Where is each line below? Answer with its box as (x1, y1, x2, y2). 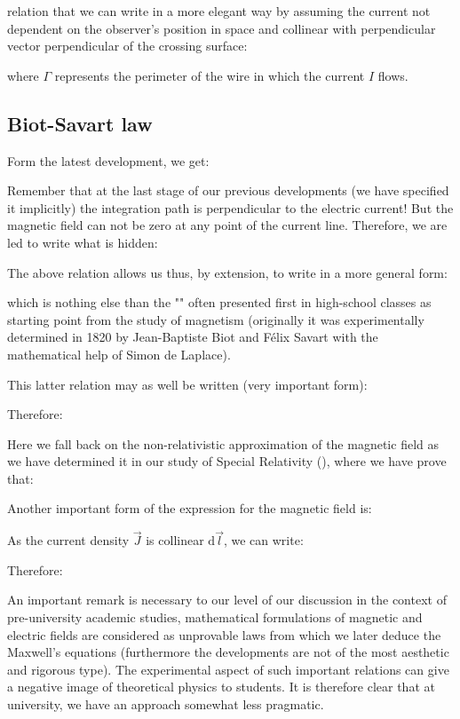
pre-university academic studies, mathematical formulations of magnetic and (7, 608, 423, 627)
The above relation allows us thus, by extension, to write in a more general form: (7, 263, 448, 281)
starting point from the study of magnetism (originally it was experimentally (7, 310, 424, 328)
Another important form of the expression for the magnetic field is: (7, 499, 372, 518)
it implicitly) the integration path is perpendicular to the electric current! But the (7, 198, 454, 217)
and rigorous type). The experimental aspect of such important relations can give (7, 660, 449, 678)
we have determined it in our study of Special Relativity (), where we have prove (7, 452, 447, 470)
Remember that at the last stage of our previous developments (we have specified (7, 181, 449, 200)
